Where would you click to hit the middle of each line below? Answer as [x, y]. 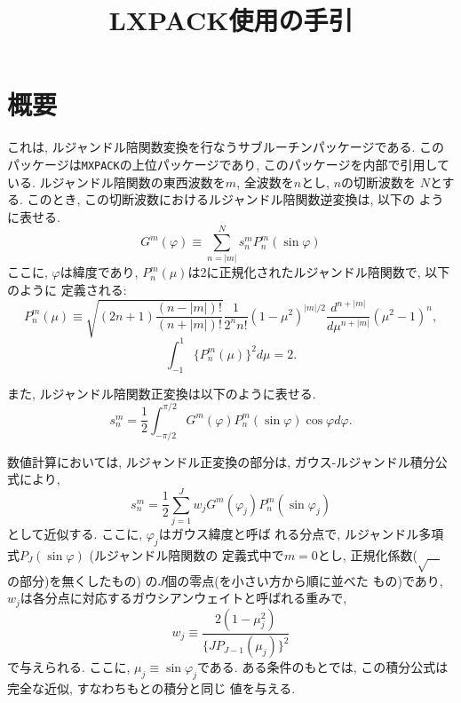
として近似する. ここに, [75, 533]
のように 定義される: [67, 290]
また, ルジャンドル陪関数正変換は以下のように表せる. [162, 393]
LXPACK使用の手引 [231, 20]
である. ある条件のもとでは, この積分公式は [322, 667]
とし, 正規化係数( [367, 554]
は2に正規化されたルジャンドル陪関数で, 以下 [319, 272]
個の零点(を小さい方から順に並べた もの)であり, [304, 580]
